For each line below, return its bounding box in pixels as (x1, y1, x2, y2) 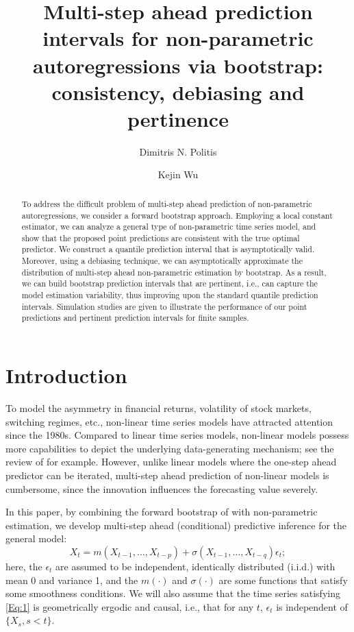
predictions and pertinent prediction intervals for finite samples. (21, 312, 249, 324)
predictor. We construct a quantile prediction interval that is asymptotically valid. (21, 243, 315, 255)
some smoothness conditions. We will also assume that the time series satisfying (5, 586, 340, 600)
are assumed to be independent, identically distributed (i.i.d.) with (55, 559, 336, 573)
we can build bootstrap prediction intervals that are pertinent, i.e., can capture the (21, 278, 318, 289)
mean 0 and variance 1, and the (5, 572, 138, 587)
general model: (5, 531, 67, 546)
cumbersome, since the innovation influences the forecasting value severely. (5, 481, 318, 496)
